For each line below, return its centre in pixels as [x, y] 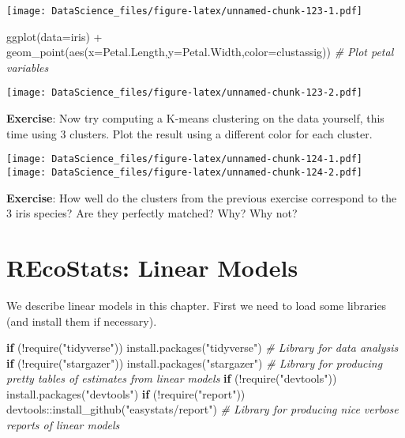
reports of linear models [63, 425]
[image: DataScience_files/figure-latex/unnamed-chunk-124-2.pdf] [185, 172]
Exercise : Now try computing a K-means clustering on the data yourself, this [195, 118]
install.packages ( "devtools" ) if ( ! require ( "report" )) [126, 393]
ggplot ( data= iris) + [54, 36]
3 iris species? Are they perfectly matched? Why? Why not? [152, 213]
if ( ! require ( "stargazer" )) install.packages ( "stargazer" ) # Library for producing [195, 362]
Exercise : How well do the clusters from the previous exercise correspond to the [202, 197]
